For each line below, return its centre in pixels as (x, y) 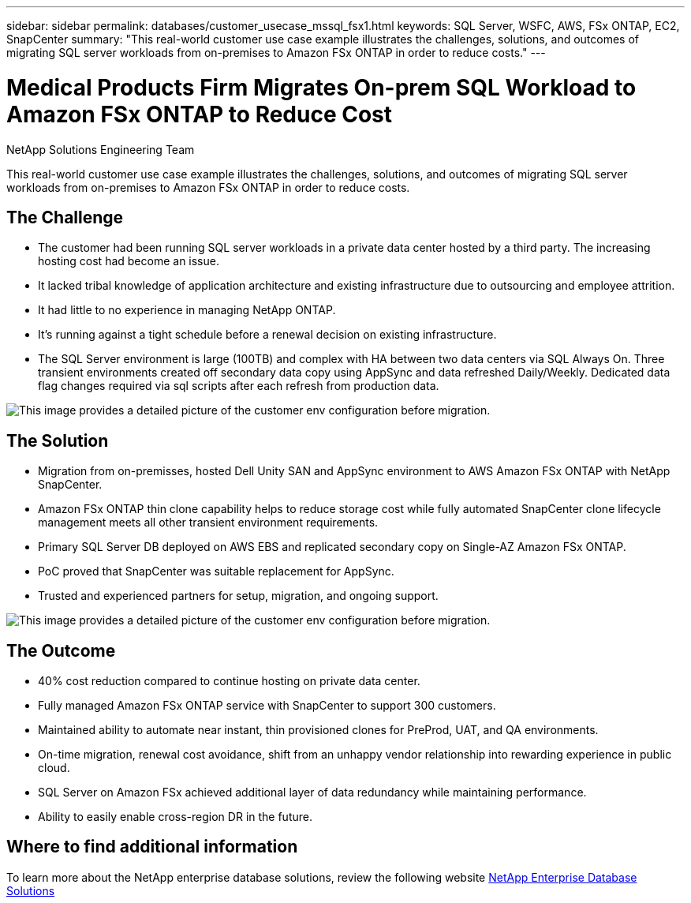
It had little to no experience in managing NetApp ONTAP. (187, 310)
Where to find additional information (152, 847)
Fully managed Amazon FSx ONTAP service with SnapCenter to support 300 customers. (267, 706)
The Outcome (61, 650)
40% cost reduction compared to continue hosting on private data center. (229, 681)
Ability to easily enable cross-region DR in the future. (175, 817)
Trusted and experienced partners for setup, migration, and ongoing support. (238, 596)
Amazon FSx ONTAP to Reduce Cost (200, 114)
